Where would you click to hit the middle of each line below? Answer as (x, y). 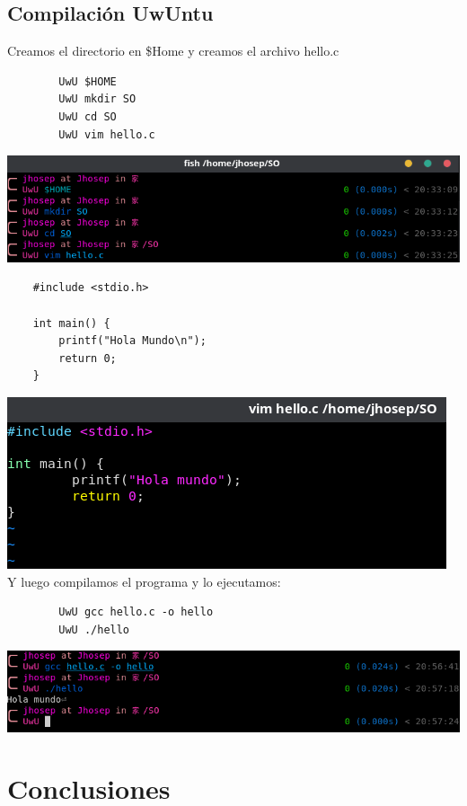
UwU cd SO (88, 116)
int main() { (71, 323)
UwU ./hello (94, 629)
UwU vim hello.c (107, 134)
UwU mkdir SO (97, 99)
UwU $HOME (88, 81)
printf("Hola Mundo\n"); (132, 341)
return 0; (88, 358)
